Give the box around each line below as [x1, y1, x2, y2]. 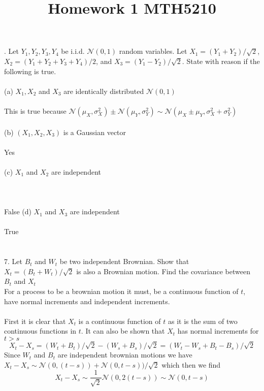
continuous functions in [4, 325, 77, 336]
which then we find [161, 359, 221, 370]
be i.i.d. [61, 46, 85, 56]
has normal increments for [177, 325, 259, 336]
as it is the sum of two [168, 315, 238, 326]
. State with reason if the [182, 55, 260, 66]
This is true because [4, 105, 67, 116]
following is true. [4, 66, 56, 76]
